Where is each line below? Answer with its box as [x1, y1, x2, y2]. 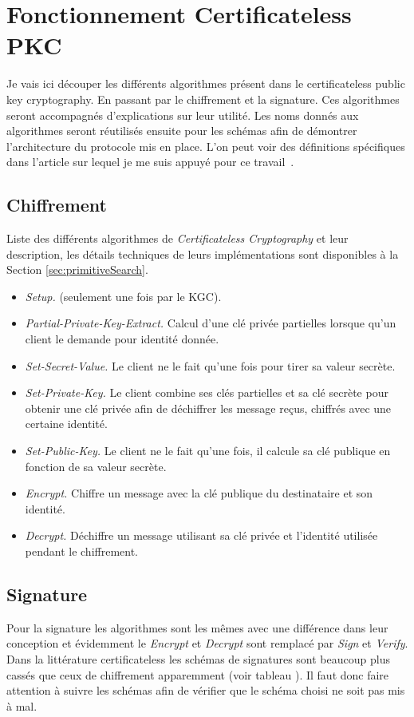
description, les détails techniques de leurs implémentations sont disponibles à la [6, 245, 399, 262]
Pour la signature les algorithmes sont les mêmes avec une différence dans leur [6, 619, 388, 636]
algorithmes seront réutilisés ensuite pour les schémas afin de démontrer [6, 122, 357, 139]
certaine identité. [25, 415, 108, 432]
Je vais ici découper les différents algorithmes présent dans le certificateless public [6, 75, 405, 92]
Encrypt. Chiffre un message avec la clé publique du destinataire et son [25, 485, 373, 501]
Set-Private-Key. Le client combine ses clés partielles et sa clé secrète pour [25, 384, 388, 401]
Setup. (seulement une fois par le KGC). [25, 287, 222, 304]
